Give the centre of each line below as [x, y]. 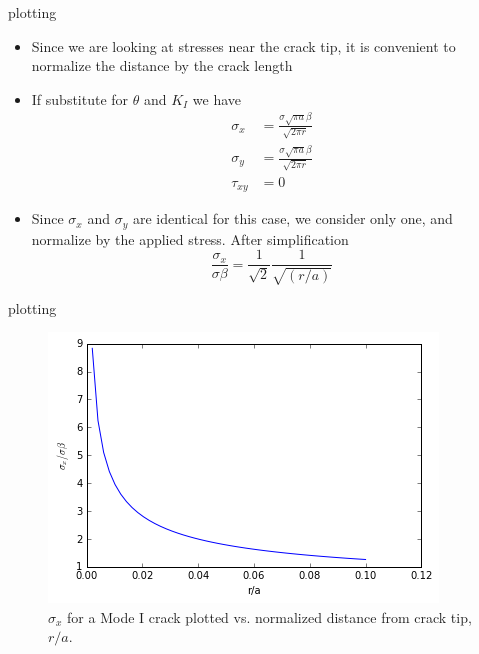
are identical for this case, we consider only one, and [292, 218]
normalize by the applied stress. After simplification [190, 238]
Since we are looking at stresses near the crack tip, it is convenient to [243, 45]
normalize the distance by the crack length [162, 65]
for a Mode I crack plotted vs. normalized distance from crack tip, [269, 616]
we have [217, 98]
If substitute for [80, 98]
